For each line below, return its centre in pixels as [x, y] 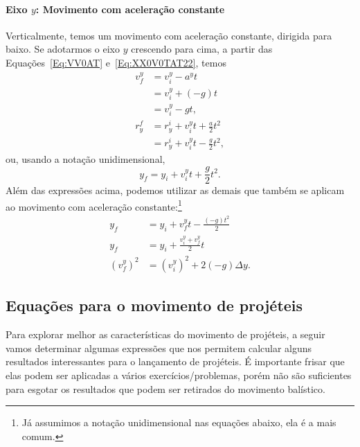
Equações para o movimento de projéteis [154, 305]
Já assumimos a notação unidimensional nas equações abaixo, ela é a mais [179, 422]
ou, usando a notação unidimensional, [85, 158]
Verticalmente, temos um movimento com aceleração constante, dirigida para [169, 35]
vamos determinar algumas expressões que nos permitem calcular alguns [159, 348]
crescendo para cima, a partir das [202, 49]
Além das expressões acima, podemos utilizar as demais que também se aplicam [175, 190]
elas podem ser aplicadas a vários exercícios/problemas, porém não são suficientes [179, 375]
